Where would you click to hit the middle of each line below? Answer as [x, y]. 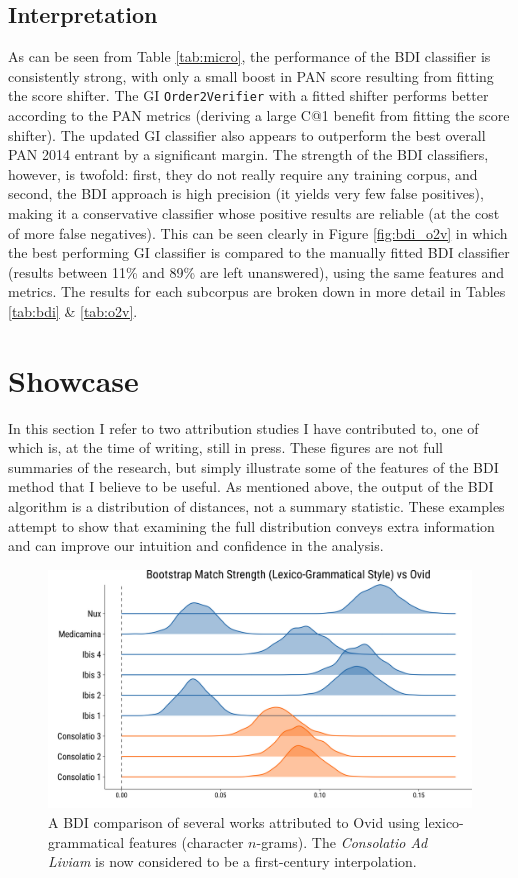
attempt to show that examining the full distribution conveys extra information [251, 525]
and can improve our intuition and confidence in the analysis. [196, 545]
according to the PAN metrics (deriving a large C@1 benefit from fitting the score [259, 115]
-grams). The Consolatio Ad [342, 841]
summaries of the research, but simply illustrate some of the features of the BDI [253, 466]
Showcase [73, 379]
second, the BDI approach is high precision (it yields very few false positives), [246, 193]
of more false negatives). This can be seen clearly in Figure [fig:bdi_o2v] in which [258, 232]
